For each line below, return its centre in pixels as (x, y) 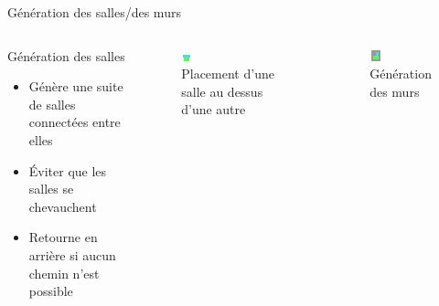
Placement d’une (228, 74)
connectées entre (75, 122)
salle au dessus (222, 91)
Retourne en (63, 237)
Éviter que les (68, 170)
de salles (52, 104)
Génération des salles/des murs (94, 12)
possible (51, 291)
